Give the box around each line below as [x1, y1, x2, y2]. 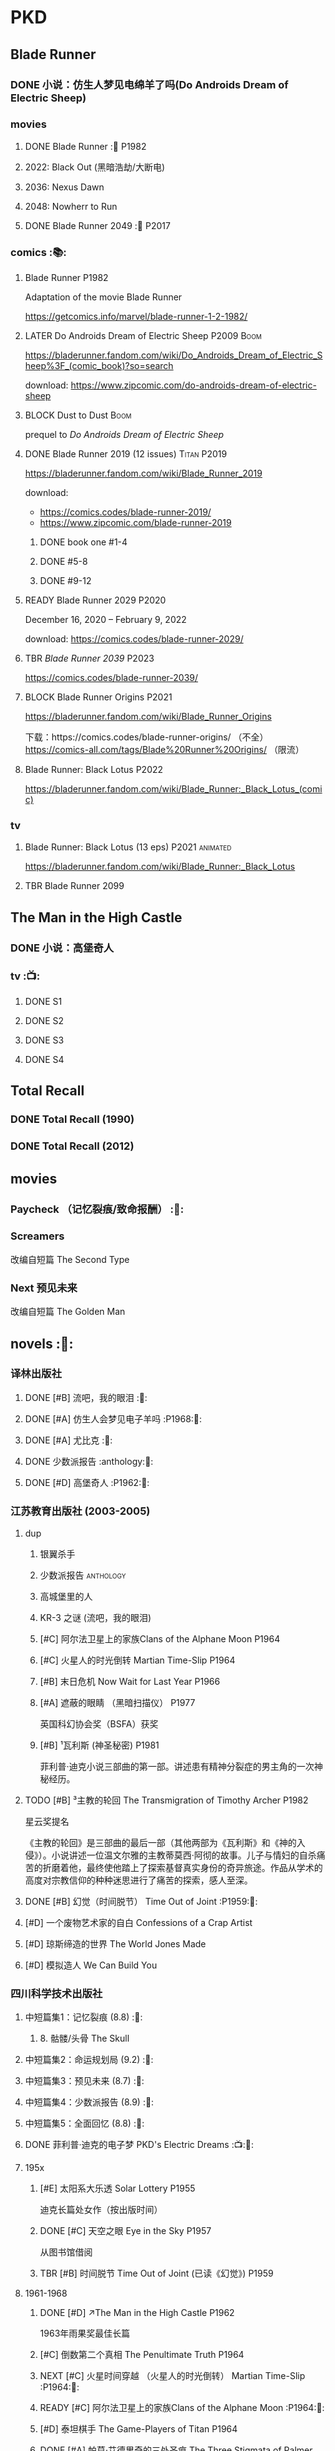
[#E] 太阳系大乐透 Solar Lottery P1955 [39, 2182, 196, 2195]
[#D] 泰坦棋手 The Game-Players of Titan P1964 [39, 2423, 238, 2435]
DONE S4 [24, 1054, 65, 1065]
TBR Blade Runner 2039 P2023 [24, 652, 155, 665]
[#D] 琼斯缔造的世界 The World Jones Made [24, 1938, 207, 1950]
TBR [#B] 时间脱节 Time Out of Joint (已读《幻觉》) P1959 [39, 2267, 274, 2280]
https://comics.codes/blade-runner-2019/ [39, 506, 212, 518]
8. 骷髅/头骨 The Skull [39, 2032, 130, 2045]
